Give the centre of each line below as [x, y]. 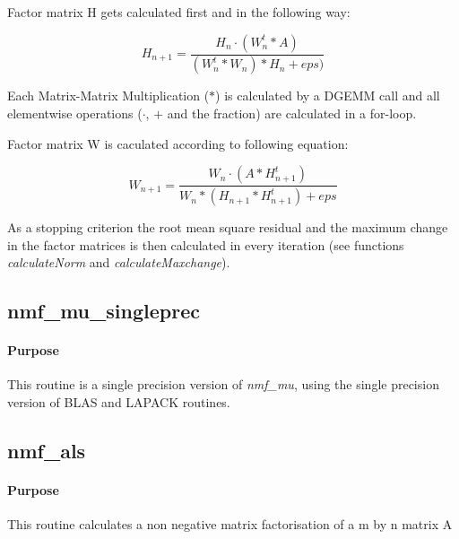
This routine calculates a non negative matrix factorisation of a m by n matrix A [230, 524]
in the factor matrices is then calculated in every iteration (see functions [206, 244]
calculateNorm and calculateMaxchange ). [119, 262]
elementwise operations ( [75, 113]
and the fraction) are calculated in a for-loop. [292, 113]
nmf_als [47, 451]
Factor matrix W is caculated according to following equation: [178, 143]
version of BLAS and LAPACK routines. [119, 402]
